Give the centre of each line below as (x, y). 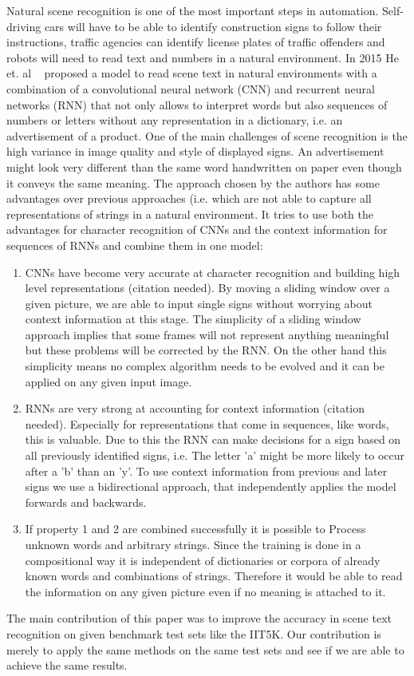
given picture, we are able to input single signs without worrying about (199, 303)
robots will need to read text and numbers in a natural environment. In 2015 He (203, 57)
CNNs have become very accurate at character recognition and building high (213, 272)
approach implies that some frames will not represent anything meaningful (207, 334)
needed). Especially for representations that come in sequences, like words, (207, 423)
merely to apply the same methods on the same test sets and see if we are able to (205, 649)
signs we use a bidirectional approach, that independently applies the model (211, 486)
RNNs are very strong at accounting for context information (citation (195, 408)
